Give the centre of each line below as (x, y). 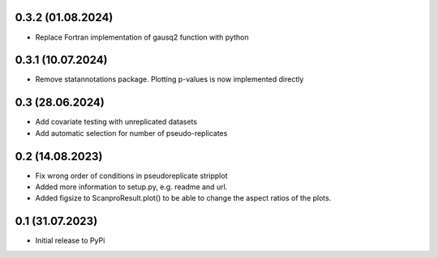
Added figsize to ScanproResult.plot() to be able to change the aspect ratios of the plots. (183, 198)
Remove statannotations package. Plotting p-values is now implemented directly (170, 79)
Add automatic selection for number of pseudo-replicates (131, 133)
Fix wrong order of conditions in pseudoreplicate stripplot (131, 176)
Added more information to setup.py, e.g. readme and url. (131, 187)
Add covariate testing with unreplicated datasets (116, 122)
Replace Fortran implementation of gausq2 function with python (142, 37)
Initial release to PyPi (70, 241)
